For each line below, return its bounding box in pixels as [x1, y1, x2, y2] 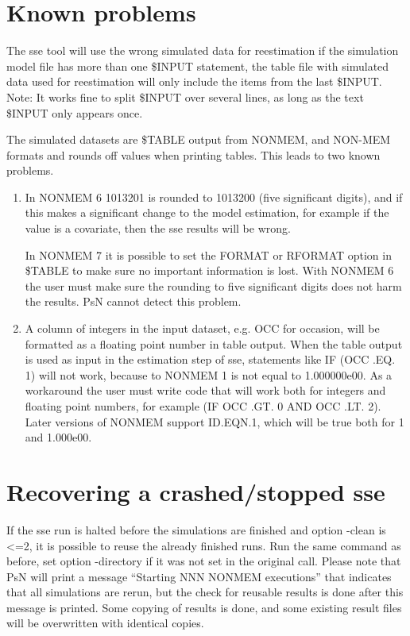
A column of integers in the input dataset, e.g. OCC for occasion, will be [25, 320, 380, 337]
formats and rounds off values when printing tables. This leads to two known [6, 146, 381, 163]
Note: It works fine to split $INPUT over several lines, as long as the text [6, 88, 364, 105]
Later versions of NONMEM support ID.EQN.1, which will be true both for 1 [25, 413, 404, 430]
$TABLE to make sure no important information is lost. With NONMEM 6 [25, 262, 394, 279]
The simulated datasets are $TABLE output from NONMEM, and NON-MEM [6, 131, 391, 148]
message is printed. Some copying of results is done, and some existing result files [6, 599, 402, 615]
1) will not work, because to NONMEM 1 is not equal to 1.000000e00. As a [25, 366, 393, 383]
